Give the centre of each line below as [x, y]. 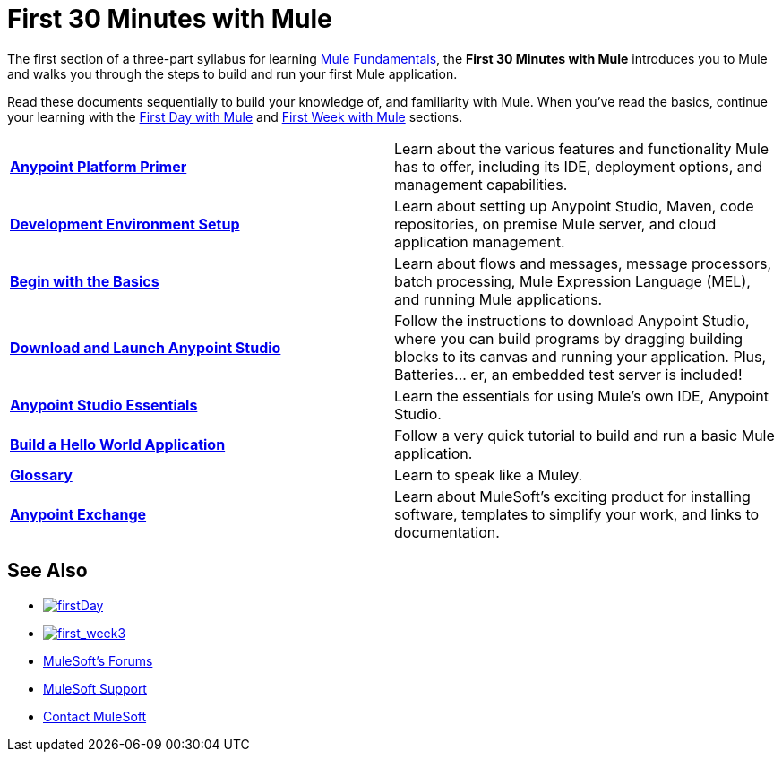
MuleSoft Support [95, 688]
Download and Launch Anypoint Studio [146, 347]
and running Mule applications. [498, 299]
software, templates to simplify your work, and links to [577, 514]
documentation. [447, 532]
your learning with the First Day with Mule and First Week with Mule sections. [235, 116]
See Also [47, 571]
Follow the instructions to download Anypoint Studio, [572, 320]
